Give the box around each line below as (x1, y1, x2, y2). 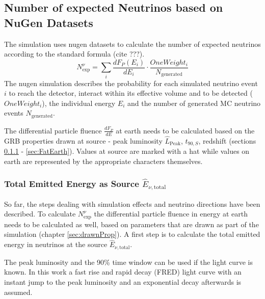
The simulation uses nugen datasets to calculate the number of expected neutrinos (4, 38, 261, 49)
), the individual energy (42, 97, 116, 108)
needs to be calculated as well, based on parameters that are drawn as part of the (4, 219, 259, 229)
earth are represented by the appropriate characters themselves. (4, 155, 203, 166)
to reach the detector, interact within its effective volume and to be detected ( (9, 88, 253, 98)
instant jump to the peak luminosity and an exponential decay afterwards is (4, 276, 242, 287)
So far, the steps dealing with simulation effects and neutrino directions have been (4, 198, 260, 209)
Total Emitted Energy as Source (4, 177, 139, 190)
